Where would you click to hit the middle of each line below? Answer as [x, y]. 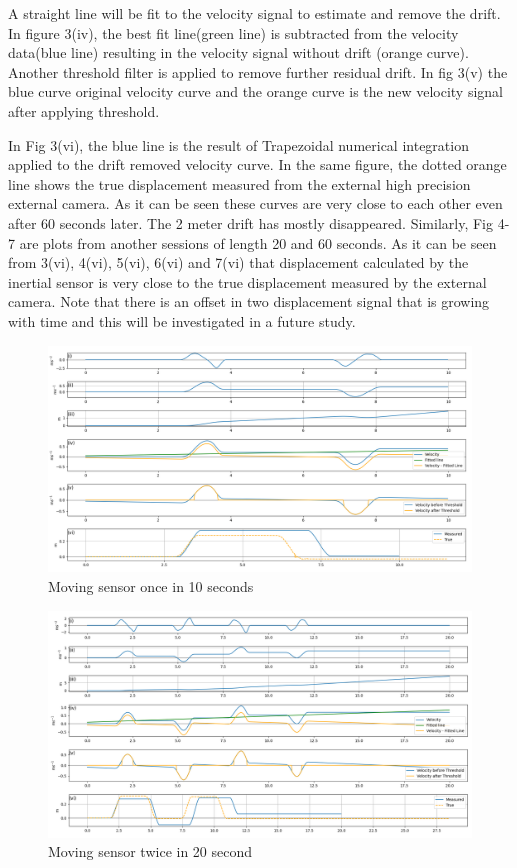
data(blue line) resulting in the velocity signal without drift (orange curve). [238, 52]
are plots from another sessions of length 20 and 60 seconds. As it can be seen [258, 242]
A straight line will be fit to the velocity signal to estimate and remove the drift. [254, 13]
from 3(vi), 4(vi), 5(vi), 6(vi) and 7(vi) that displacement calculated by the [238, 262]
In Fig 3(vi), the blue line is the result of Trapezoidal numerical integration [238, 144]
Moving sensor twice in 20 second [150, 851]
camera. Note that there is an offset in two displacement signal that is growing [249, 301]
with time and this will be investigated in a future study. [182, 320]
